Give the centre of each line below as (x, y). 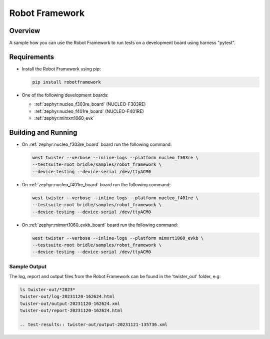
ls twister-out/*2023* (47, 290)
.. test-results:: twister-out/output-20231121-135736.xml (93, 324)
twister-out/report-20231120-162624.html (71, 311)
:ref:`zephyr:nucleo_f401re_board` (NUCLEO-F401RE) (89, 111)
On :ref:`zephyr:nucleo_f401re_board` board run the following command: (96, 184)
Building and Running (43, 132)
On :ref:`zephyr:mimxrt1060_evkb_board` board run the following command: (100, 225)
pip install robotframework (66, 82)
